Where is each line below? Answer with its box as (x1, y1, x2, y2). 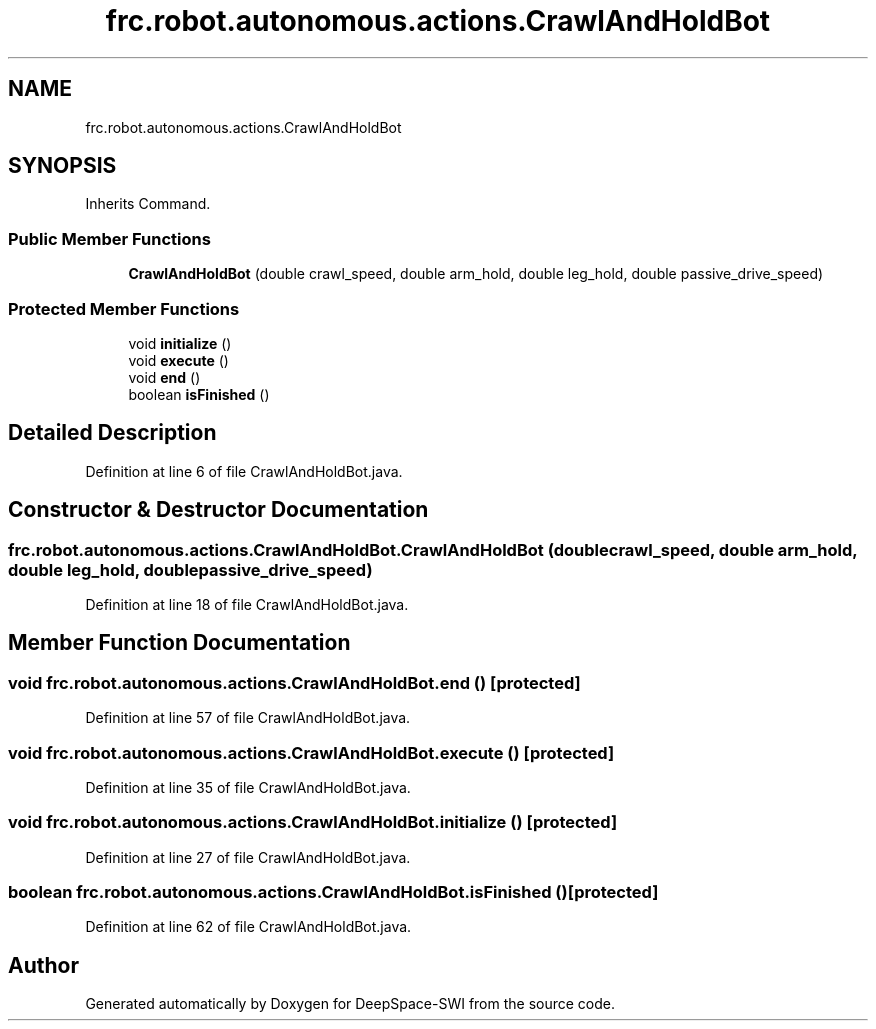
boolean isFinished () (128, 385, 270, 403)
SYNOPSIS (8, 153, 117, 179)
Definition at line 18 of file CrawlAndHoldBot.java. (85, 596, 409, 613)
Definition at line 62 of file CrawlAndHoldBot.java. (85, 918, 412, 936)
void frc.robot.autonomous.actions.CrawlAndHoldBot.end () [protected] (8, 672, 581, 693)
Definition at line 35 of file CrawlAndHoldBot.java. (85, 778, 411, 796)
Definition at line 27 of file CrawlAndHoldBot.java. (85, 848, 411, 866)
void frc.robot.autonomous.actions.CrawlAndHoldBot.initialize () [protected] (8, 812, 618, 833)
